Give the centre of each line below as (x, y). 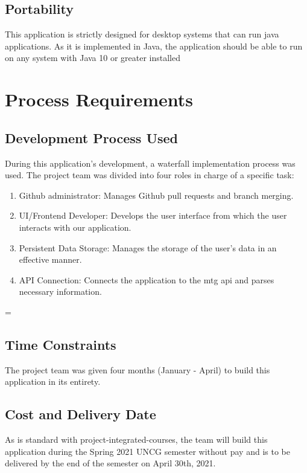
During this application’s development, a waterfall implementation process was (150, 163)
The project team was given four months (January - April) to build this (138, 369)
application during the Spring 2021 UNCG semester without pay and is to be (147, 451)
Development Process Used (92, 137)
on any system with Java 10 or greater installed (93, 58)
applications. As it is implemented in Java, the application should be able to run (154, 46)
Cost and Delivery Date (81, 414)
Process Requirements (99, 99)
